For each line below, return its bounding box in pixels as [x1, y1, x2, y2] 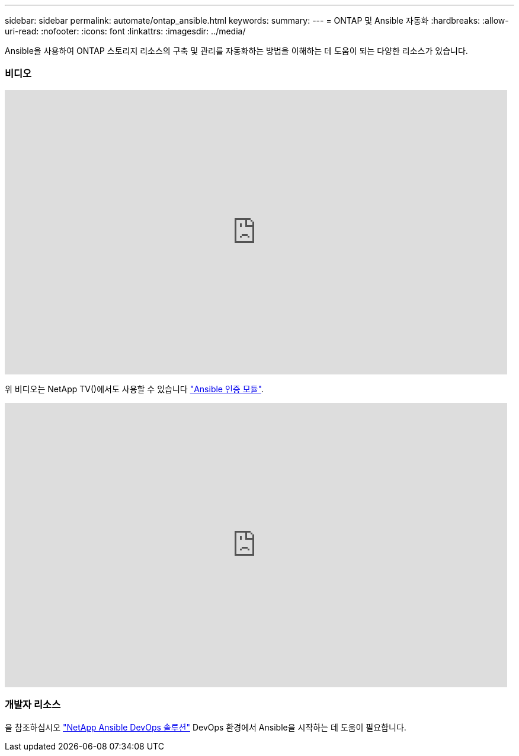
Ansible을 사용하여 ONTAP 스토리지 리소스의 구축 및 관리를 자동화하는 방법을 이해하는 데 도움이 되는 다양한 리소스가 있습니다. [5, 46, 468, 56]
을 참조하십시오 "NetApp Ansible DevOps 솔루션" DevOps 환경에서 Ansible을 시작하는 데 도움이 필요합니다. [5, 722, 406, 732]
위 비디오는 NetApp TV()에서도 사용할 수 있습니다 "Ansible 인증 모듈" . [5, 383, 264, 394]
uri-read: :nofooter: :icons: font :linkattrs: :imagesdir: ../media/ [5, 26, 246, 36]
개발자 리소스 [5, 699, 61, 711]
